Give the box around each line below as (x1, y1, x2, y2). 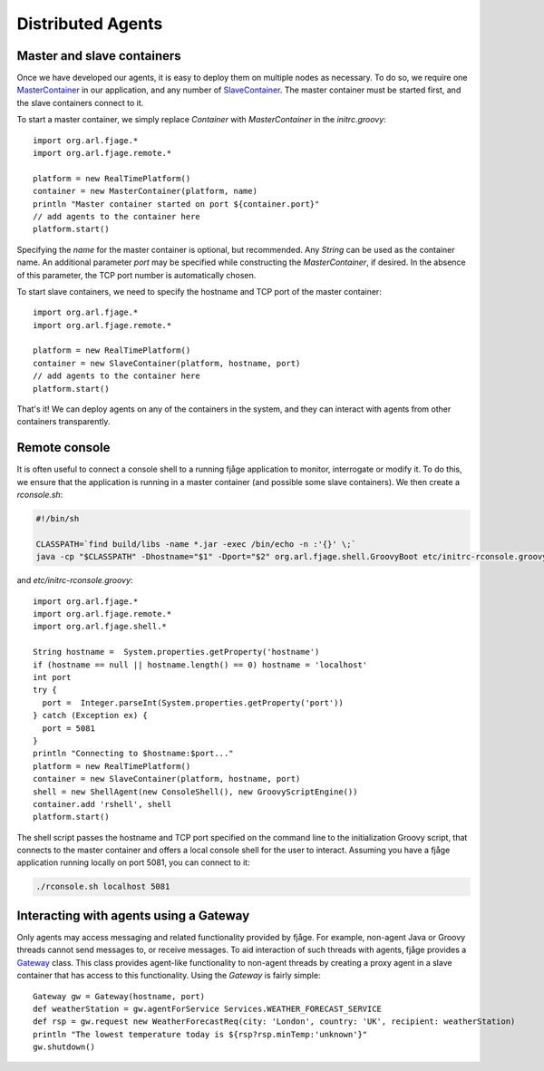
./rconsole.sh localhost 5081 (35, 881, 170, 892)
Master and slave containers (16, 48, 181, 63)
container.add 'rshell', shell (33, 799, 172, 809)
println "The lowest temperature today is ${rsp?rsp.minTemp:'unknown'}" (33, 1029, 368, 1039)
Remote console (16, 440, 111, 455)
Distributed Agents (16, 14, 163, 34)
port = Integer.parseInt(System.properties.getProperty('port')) (42, 697, 344, 707)
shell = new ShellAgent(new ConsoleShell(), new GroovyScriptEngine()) (33, 786, 358, 797)
